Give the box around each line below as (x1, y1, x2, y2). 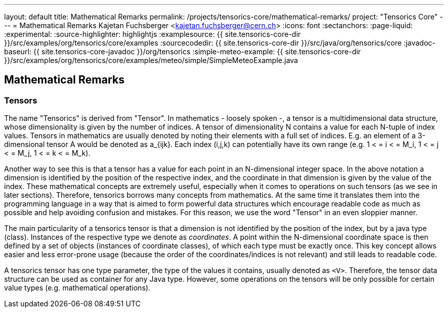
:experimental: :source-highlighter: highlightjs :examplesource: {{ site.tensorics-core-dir (4, 30, 301, 38)
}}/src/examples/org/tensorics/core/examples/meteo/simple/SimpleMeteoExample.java (4, 56, 298, 65)
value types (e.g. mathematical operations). (4, 283, 150, 293)
